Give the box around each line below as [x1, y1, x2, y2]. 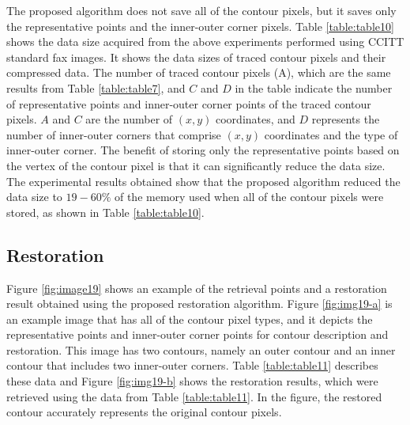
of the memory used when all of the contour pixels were [114, 188, 384, 205]
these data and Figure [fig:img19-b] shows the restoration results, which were [6, 373, 378, 389]
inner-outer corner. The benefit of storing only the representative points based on [6, 142, 400, 158]
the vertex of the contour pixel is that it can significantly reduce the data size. [6, 157, 386, 173]
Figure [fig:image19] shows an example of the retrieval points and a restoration [6, 279, 387, 296]
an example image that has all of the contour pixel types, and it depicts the [6, 310, 373, 327]
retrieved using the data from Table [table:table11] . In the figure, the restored [6, 388, 382, 404]
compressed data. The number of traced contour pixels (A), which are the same [6, 64, 391, 81]
